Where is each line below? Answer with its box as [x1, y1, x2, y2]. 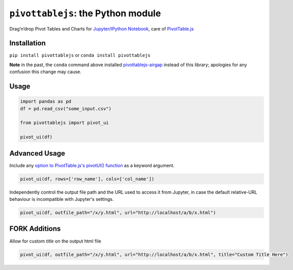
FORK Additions [9, 224, 61, 233]
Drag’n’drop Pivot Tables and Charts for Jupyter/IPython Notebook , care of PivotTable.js [9, 25, 194, 32]
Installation [9, 39, 46, 48]
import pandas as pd [20, 99, 71, 104]
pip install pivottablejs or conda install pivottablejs [9, 52, 151, 58]
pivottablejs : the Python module [9, 8, 161, 19]
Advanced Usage [9, 149, 66, 158]
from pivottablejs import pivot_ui [20, 120, 109, 126]
